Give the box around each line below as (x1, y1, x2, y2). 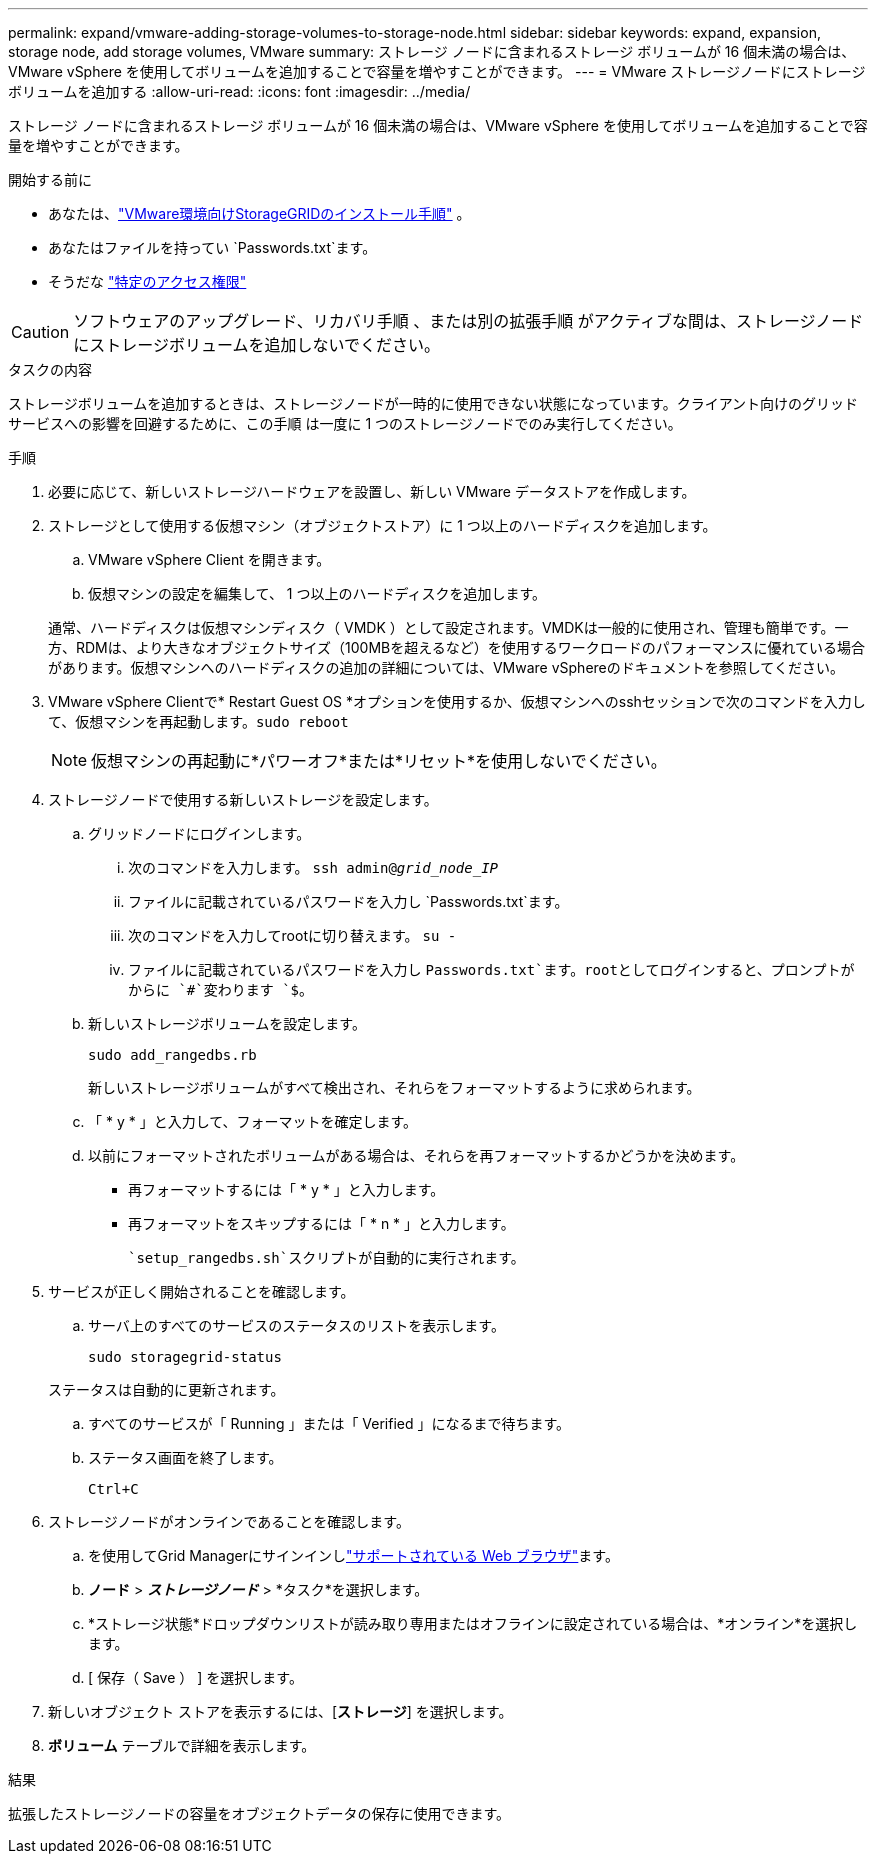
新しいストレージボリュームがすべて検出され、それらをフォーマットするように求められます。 (88, 1079, 701, 1096)
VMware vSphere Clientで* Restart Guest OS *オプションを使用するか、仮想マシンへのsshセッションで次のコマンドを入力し (48, 693, 866, 710)
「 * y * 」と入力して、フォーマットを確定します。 (88, 1113, 418, 1130)
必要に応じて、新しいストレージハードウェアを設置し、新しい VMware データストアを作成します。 (48, 483, 696, 500)
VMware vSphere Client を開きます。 (88, 551, 331, 568)
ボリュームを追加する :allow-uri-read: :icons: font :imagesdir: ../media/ (8, 83, 471, 100)
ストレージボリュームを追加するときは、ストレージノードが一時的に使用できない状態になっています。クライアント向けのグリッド (8, 395, 859, 412)
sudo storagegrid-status (88, 1349, 282, 1365)
